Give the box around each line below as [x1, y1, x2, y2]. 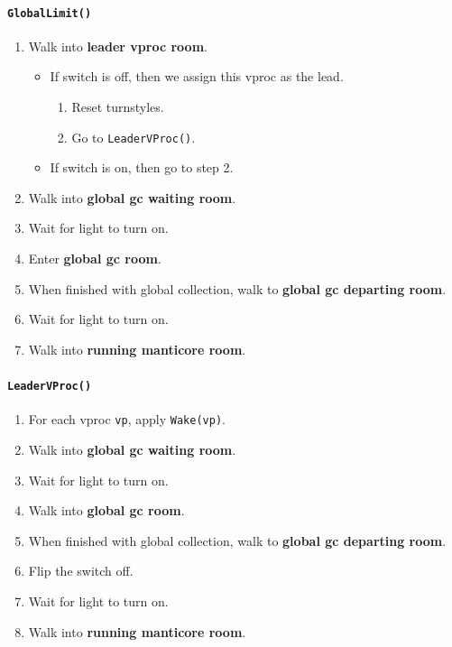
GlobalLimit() [7, 6, 92, 20]
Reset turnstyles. [71, 97, 164, 116]
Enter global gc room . [28, 249, 161, 268]
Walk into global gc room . [28, 501, 185, 520]
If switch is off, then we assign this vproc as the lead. [50, 67, 344, 86]
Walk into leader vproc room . [28, 36, 208, 55]
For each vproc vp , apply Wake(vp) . [28, 410, 226, 429]
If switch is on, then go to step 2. [50, 158, 234, 177]
